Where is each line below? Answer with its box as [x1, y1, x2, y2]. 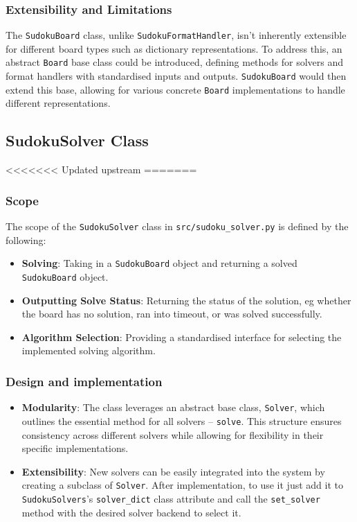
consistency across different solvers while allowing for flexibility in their [21, 427, 324, 442]
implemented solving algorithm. [21, 343, 156, 358]
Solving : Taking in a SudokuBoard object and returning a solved [21, 256, 297, 270]
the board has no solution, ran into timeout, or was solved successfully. [21, 306, 322, 321]
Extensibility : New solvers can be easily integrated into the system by [21, 464, 325, 478]
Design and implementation [6, 372, 163, 390]
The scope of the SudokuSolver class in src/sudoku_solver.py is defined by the [6, 219, 349, 234]
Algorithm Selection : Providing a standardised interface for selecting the [21, 329, 342, 344]
